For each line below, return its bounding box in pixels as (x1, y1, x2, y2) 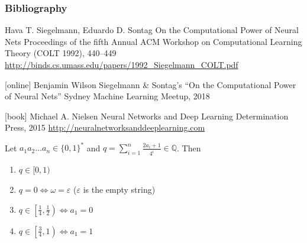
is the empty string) (83, 183, 156, 195)
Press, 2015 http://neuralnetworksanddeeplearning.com (5, 121, 205, 134)
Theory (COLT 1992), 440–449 (5, 47, 117, 59)
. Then (177, 141, 201, 154)
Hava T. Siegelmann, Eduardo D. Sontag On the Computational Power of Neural (5, 24, 299, 36)
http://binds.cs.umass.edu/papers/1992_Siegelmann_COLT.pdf (5, 59, 238, 70)
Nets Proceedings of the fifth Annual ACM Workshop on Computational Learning (5, 35, 302, 47)
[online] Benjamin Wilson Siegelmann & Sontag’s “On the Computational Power (5, 78, 296, 90)
